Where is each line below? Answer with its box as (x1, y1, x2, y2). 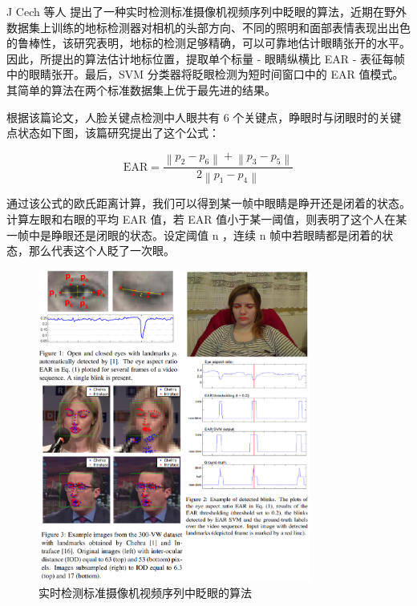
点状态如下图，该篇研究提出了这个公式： (6, 124, 220, 141)
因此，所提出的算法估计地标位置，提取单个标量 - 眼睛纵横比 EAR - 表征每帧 (6, 50, 405, 67)
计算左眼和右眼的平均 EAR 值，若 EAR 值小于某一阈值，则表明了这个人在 (6, 211, 396, 228)
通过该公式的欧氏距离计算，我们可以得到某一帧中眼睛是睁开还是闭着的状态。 (6, 195, 411, 212)
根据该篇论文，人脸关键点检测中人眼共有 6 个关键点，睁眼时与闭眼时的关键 (6, 108, 402, 125)
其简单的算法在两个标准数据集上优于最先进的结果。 (6, 81, 276, 98)
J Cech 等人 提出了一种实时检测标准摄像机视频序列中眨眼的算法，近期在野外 (6, 3, 407, 19)
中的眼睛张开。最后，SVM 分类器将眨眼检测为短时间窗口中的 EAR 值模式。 (6, 66, 404, 83)
